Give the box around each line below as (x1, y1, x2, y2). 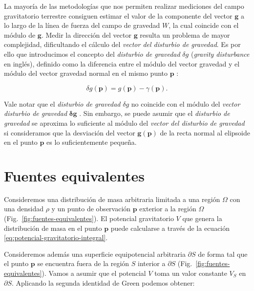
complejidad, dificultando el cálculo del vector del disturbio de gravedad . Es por (4, 39, 241, 49)
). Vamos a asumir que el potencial (42, 268, 146, 278)
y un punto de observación (51, 203, 131, 214)
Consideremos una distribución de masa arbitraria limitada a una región (4, 194, 220, 204)
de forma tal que (198, 248, 248, 259)
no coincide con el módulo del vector (131, 98, 240, 109)
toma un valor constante (154, 268, 227, 278)
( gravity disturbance (190, 48, 250, 59)
